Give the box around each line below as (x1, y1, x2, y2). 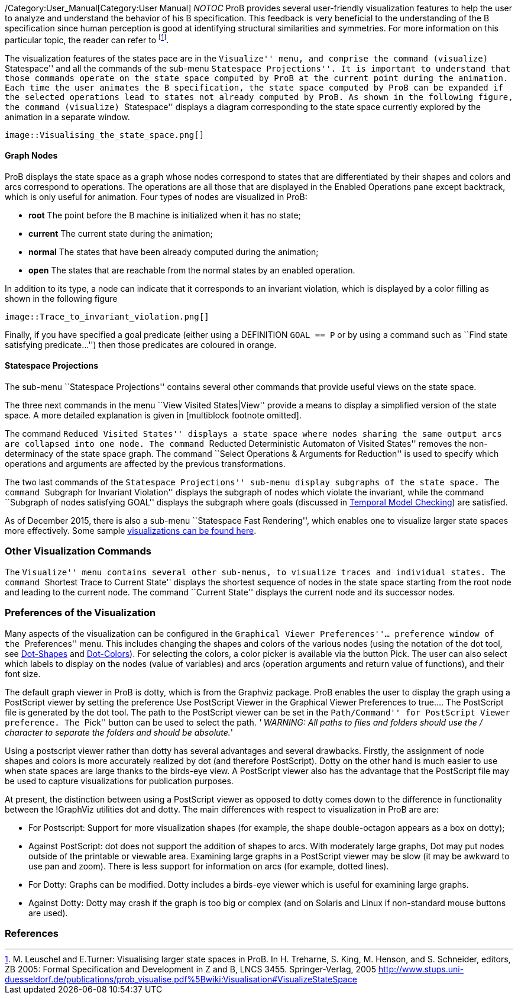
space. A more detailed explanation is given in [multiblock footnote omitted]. (5, 410, 302, 421)
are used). (28, 907, 68, 918)
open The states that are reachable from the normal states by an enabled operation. (28, 265, 355, 275)
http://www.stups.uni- (378, 964, 464, 975)
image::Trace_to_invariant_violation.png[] (5, 311, 209, 321)
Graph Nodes (5, 150, 58, 161)
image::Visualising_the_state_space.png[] (5, 130, 205, 140)
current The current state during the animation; (28, 228, 213, 239)
